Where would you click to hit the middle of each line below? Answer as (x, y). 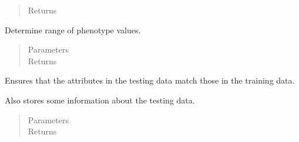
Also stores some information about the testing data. (100, 100)
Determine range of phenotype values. (73, 30)
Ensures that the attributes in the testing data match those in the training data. (150, 80)
